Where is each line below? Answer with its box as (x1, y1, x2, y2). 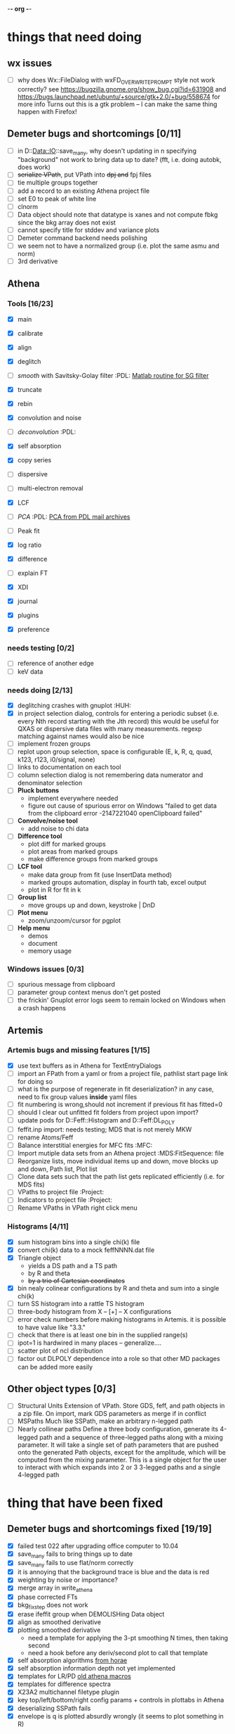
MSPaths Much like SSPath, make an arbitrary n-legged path (17, 1417, 193, 1426)
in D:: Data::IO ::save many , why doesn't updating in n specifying (17, 146, 196, 156)
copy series (17, 456, 52, 464)
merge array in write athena (17, 1583, 93, 1594)
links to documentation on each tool (17, 763, 121, 771)
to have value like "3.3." (17, 1323, 86, 1331)
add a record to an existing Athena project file (17, 186, 150, 195)
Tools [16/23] (7, 299, 54, 309)
